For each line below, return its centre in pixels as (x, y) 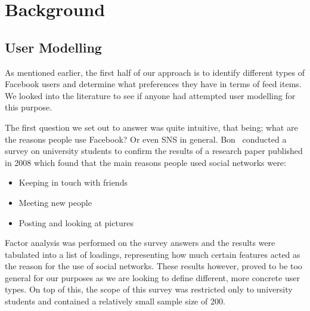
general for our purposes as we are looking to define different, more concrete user (152, 277)
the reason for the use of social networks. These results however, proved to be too (154, 266)
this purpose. (29, 107)
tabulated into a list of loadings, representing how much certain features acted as (153, 254)
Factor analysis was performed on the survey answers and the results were (140, 243)
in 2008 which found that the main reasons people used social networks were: (145, 162)
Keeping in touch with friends (73, 182)
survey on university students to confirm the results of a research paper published (154, 151)
